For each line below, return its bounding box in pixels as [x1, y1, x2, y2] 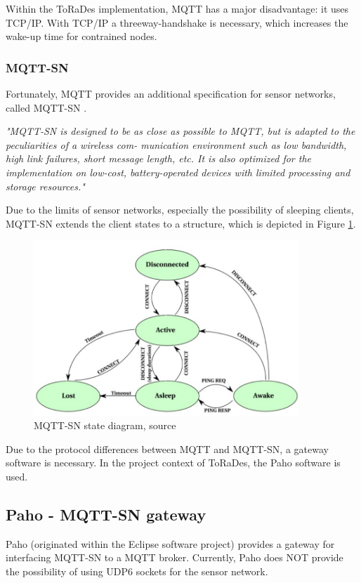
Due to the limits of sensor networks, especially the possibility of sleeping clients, [6, 202, 354, 217]
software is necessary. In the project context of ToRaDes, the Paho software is [6, 455, 341, 470]
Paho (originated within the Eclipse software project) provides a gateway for [6, 536, 335, 551]
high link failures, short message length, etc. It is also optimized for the [6, 151, 312, 166]
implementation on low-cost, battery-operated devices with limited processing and [6, 164, 350, 179]
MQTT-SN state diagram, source [34, 418, 176, 433]
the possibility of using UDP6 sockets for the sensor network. [6, 563, 268, 578]
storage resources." [6, 178, 85, 193]
